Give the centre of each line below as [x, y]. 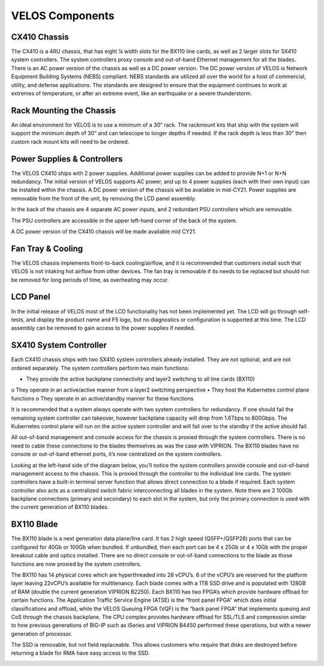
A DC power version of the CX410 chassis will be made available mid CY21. [104, 231]
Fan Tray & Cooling [47, 248]
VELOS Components [63, 16]
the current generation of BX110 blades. [60, 507]
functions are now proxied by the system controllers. [76, 564]
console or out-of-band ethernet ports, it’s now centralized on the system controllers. [116, 454]
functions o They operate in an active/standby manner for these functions [102, 398]
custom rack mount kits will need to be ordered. [70, 142]
